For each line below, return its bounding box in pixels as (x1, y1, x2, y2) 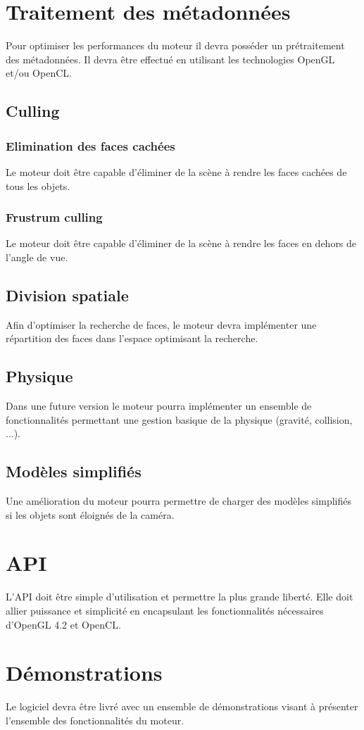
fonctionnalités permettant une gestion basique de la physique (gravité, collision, (6, 412, 353, 427)
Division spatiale (6, 284, 129, 306)
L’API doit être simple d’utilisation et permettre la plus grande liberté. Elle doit (6, 589, 353, 604)
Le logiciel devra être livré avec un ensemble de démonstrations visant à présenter (6, 699, 358, 714)
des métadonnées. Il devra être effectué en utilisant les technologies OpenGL (6, 51, 335, 66)
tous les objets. (6, 178, 70, 193)
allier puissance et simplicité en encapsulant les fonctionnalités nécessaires (6, 603, 324, 617)
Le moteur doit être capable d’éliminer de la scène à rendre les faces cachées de (6, 164, 347, 179)
